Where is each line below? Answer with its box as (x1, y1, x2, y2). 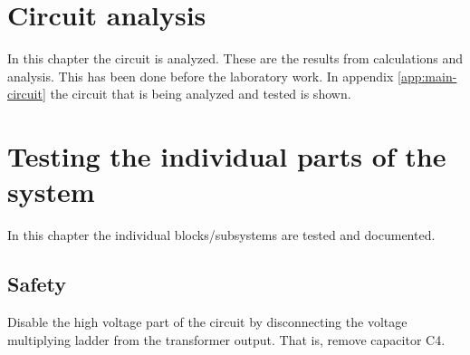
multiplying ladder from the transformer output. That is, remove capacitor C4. (7, 330, 446, 349)
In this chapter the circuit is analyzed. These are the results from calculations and (7, 49, 464, 68)
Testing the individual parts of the (7, 138, 446, 175)
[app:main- (398, 66, 457, 85)
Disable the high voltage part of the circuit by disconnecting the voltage (7, 312, 408, 331)
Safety (7, 270, 67, 298)
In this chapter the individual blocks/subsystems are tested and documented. (7, 225, 436, 245)
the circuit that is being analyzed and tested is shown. (50, 84, 351, 103)
